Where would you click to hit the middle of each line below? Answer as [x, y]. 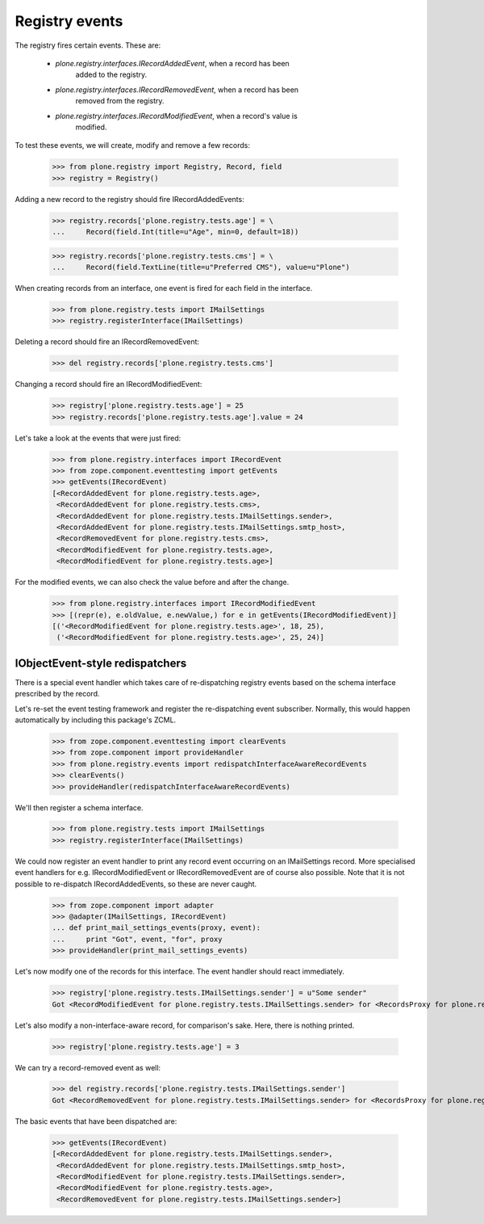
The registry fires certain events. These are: [88, 45]
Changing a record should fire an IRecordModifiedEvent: [108, 385]
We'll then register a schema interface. [79, 807]
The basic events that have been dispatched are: [96, 1121]
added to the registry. [111, 75]
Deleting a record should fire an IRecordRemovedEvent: [107, 342]
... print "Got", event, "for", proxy [137, 939]
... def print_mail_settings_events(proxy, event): [156, 928]
